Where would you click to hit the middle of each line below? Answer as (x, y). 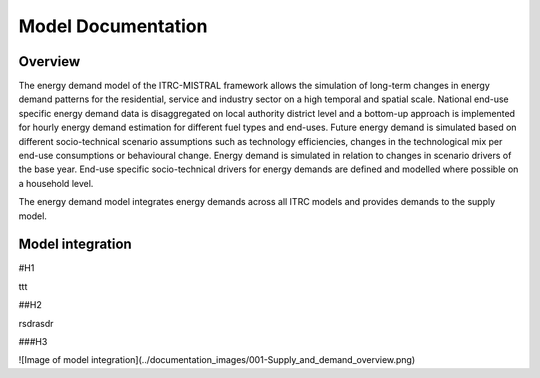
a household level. (56, 183)
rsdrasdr (36, 323)
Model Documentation (113, 26)
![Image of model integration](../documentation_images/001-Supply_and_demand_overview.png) (217, 360)
